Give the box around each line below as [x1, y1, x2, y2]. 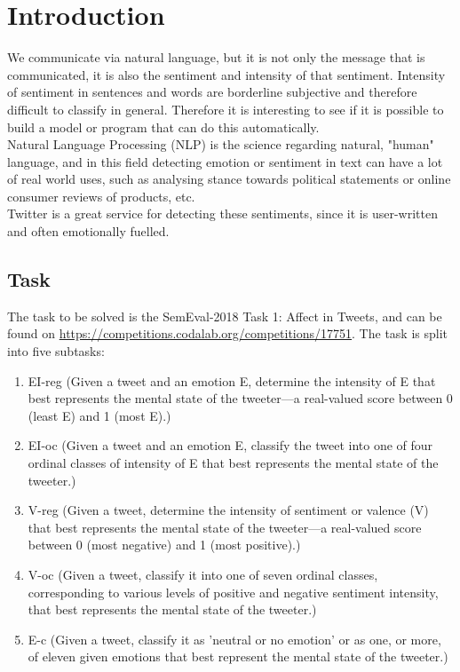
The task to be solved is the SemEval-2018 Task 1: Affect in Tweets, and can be [7, 306, 442, 325]
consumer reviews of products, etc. [7, 186, 195, 205]
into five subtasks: [7, 342, 105, 360]
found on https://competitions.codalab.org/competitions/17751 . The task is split [7, 324, 448, 343]
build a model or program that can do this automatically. [7, 117, 320, 136]
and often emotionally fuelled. [7, 222, 170, 241]
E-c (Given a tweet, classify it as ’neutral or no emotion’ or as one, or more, [28, 629, 441, 648]
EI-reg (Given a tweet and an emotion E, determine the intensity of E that [28, 371, 436, 390]
